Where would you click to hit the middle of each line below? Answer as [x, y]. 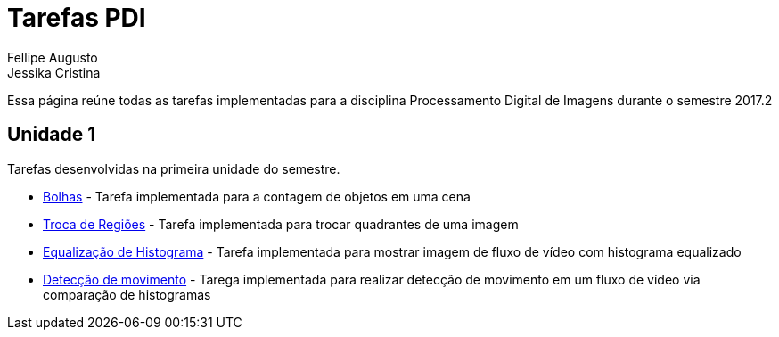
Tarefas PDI [77, 18]
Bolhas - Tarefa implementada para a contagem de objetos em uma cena [257, 196]
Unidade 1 [52, 135]
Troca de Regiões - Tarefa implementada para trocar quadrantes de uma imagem [281, 224]
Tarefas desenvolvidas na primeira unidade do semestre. [174, 168]
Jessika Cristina [54, 72]
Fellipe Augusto [53, 57]
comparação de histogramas [127, 294]
